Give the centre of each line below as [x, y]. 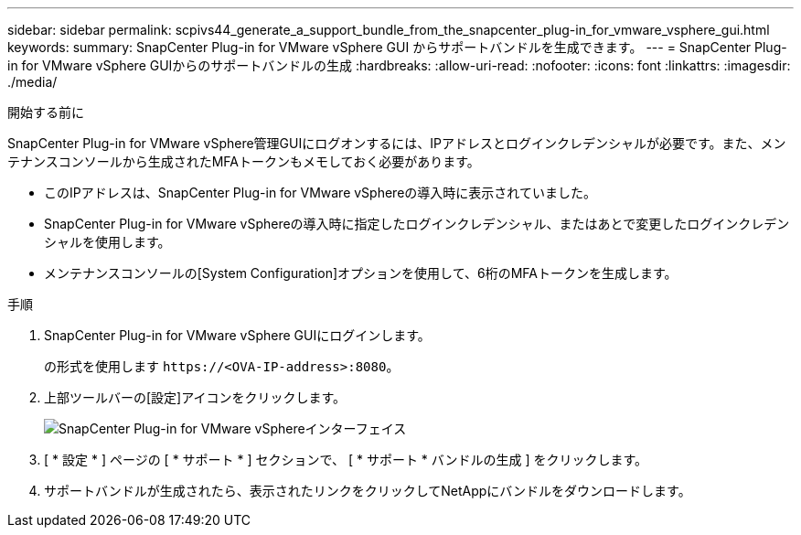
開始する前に [46, 112]
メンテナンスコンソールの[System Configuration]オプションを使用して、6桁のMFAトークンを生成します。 [361, 273]
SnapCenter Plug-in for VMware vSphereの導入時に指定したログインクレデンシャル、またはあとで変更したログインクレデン [417, 224]
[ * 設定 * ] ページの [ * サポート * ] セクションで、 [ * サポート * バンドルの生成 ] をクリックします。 [346, 460]
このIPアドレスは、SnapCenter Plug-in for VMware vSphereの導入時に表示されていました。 [320, 193]
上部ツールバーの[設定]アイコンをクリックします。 [195, 397]
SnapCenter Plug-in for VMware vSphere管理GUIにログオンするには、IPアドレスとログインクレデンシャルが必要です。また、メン [397, 143]
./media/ [32, 82]
